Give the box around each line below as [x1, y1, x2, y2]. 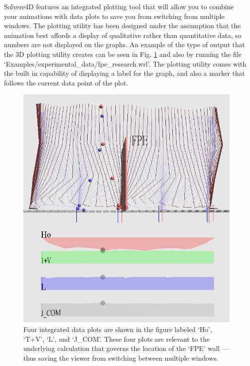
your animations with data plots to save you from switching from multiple [4, 11, 225, 21]
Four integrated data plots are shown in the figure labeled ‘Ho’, [23, 324, 212, 334]
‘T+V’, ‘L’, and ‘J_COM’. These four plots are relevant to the [23, 333, 210, 344]
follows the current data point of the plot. [4, 77, 128, 87]
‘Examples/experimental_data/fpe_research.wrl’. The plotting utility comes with [4, 58, 247, 69]
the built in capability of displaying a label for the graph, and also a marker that [4, 68, 245, 78]
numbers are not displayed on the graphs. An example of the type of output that [4, 39, 245, 50]
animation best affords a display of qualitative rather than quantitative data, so [4, 30, 242, 40]
